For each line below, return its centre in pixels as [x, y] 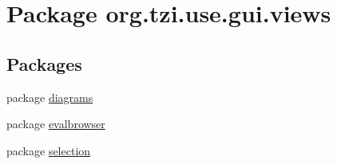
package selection [49, 150]
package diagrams [50, 97]
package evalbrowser [56, 124]
